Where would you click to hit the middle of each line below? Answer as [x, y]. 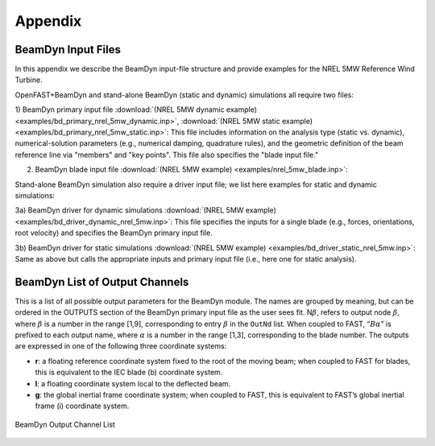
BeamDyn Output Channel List [65, 424]
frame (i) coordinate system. [82, 406]
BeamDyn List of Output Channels [102, 282]
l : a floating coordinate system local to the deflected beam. [133, 383]
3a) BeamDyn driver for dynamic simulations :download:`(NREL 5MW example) [146, 210]
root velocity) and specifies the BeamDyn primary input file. [114, 233]
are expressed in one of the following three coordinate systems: [121, 346]
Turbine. [29, 80]
